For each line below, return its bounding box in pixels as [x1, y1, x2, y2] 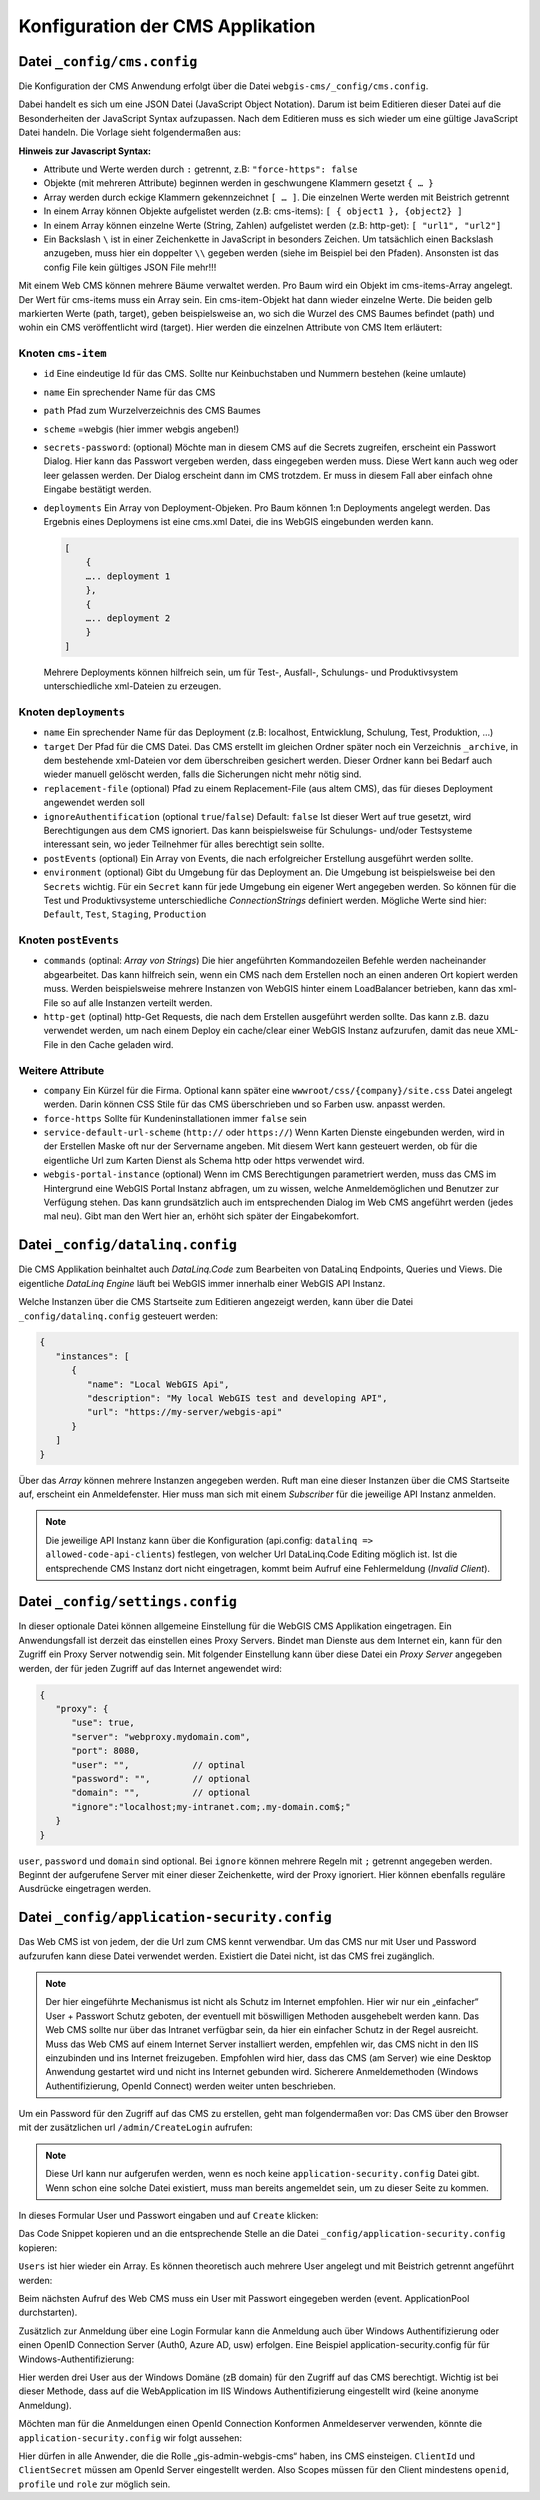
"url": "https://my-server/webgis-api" [86, 1406, 283, 1418]
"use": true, [71, 1717, 135, 1729]
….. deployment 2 [85, 612, 171, 624]
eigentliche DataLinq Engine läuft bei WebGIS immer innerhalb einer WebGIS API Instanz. [18, 1277, 386, 1289]
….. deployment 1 [85, 570, 171, 582]
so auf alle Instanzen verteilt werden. [60, 996, 213, 1009]
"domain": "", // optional [71, 1787, 251, 1799]
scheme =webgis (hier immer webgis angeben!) [43, 423, 240, 435]
